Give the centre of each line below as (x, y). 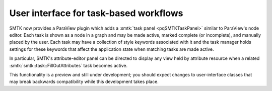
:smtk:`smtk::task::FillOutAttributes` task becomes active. (69, 65)
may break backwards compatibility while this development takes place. (84, 82)
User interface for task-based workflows (96, 13)
